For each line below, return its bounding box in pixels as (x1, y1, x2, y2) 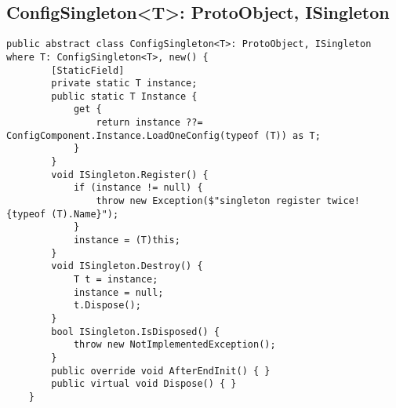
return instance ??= (96, 117, 203, 129)
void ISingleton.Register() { (51, 169, 209, 180)
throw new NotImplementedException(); (73, 339, 276, 351)
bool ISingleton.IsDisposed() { (51, 326, 220, 337)
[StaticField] (51, 64, 125, 76)
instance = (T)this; (73, 235, 180, 246)
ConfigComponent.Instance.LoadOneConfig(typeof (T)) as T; (6, 129, 321, 141)
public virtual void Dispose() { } (51, 378, 237, 390)
